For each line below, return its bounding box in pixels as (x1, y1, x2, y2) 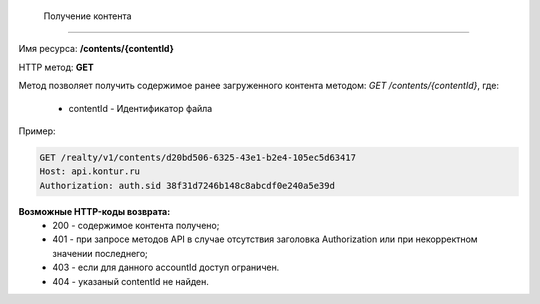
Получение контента (43, 10, 132, 22)
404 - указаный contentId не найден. (52, 275, 210, 287)
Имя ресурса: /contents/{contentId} (18, 43, 175, 55)
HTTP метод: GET (18, 61, 94, 73)
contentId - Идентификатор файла (68, 102, 213, 114)
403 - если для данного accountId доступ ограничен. (52, 261, 280, 274)
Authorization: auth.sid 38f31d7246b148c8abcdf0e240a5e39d (39, 180, 335, 191)
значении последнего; (52, 247, 149, 259)
